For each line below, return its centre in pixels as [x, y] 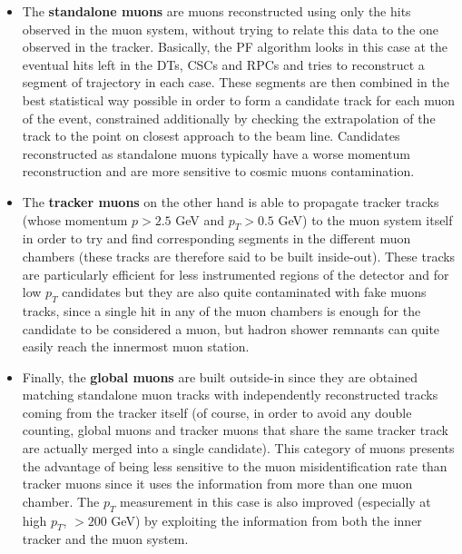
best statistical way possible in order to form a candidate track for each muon [238, 99]
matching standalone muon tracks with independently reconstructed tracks [230, 395]
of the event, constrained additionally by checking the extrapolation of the [229, 118]
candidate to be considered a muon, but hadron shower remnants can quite [231, 328]
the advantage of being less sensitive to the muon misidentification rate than [235, 465]
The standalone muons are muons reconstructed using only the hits [216, 11]
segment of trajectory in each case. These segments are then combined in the [236, 82]
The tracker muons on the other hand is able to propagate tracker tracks [231, 201]
